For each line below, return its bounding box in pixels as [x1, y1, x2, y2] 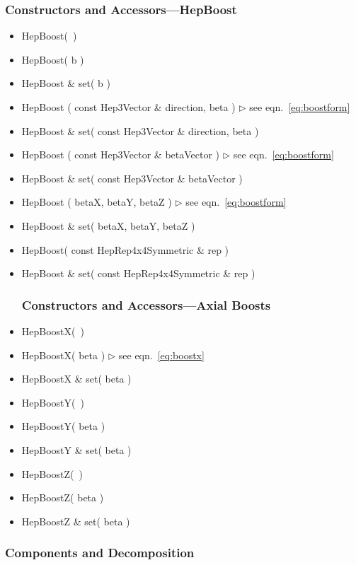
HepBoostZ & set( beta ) [21, 513, 130, 528]
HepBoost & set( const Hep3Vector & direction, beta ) [21, 123, 259, 138]
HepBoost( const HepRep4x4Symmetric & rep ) [21, 242, 229, 257]
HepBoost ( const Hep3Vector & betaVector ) [21, 147, 220, 162]
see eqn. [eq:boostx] [118, 347, 205, 362]
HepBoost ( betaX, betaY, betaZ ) [21, 194, 172, 209]
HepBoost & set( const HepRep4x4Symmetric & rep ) [21, 266, 255, 281]
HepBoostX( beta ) [21, 347, 105, 362]
